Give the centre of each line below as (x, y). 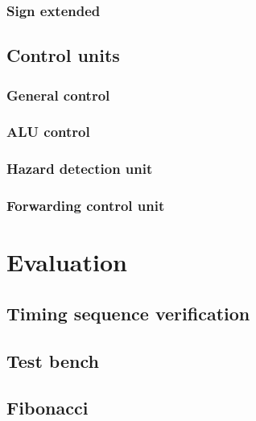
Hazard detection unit (80, 169)
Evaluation (67, 262)
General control (58, 95)
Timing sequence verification (128, 313)
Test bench (53, 360)
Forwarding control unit (86, 206)
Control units (63, 55)
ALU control (48, 132)
